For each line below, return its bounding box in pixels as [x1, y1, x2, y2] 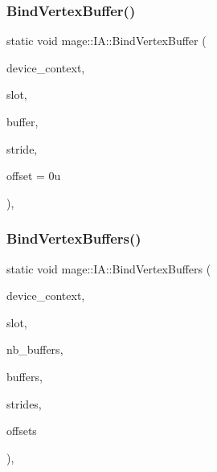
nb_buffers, [6, 341, 63, 358]
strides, [6, 395, 42, 412]
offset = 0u [6, 167, 61, 184]
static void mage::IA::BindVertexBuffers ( [6, 260, 211, 277]
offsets [6, 422, 37, 439]
